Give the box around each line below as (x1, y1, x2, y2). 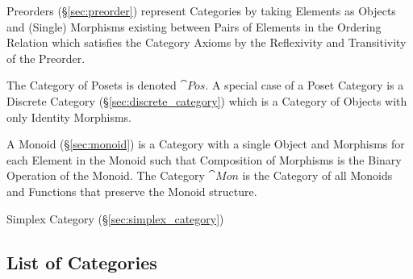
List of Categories (6, 249, 157, 274)
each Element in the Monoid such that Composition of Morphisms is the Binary (6, 151, 402, 168)
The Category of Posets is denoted (6, 77, 177, 94)
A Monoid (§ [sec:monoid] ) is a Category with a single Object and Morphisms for (6, 135, 405, 152)
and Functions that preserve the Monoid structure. (6, 182, 257, 199)
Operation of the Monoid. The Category (6, 167, 205, 184)
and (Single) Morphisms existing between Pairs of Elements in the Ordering (6, 18, 382, 35)
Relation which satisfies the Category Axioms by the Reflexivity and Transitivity (6, 34, 407, 51)
